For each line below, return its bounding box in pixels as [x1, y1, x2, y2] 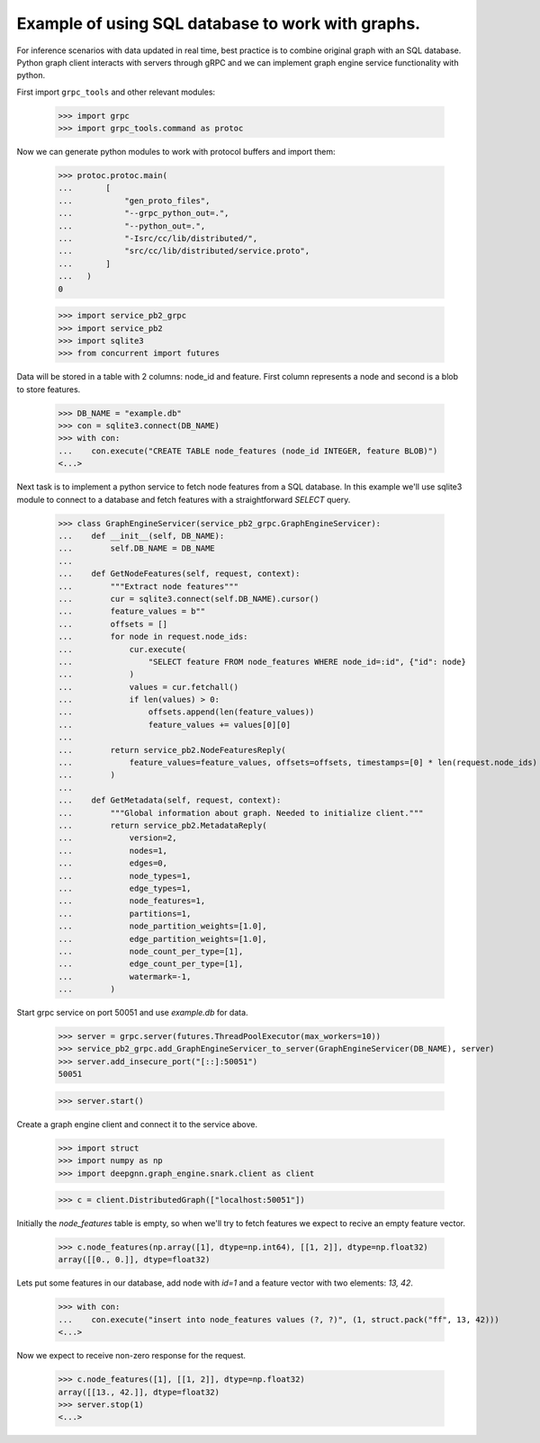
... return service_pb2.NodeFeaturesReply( [58, 745, 287, 755]
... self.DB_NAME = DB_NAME [58, 543, 215, 553]
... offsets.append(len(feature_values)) [58, 707, 315, 717]
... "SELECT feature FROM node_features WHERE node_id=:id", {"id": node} [58, 657, 467, 667]
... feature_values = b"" [58, 606, 206, 616]
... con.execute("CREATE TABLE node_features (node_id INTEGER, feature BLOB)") [58, 445, 438, 456]
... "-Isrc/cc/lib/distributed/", [58, 234, 258, 244]
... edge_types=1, [58, 883, 192, 893]
